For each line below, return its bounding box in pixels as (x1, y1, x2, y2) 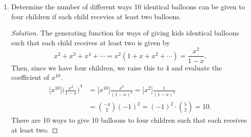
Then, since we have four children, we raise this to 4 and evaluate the (11, 62, 222, 72)
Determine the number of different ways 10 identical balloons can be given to (11, 1, 245, 11)
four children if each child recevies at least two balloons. (11, 11, 181, 21)
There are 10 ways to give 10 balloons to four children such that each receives (11, 115, 247, 125)
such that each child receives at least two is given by (11, 37, 170, 47)
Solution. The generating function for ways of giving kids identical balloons (11, 28, 239, 38)
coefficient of (11, 72, 50, 82)
